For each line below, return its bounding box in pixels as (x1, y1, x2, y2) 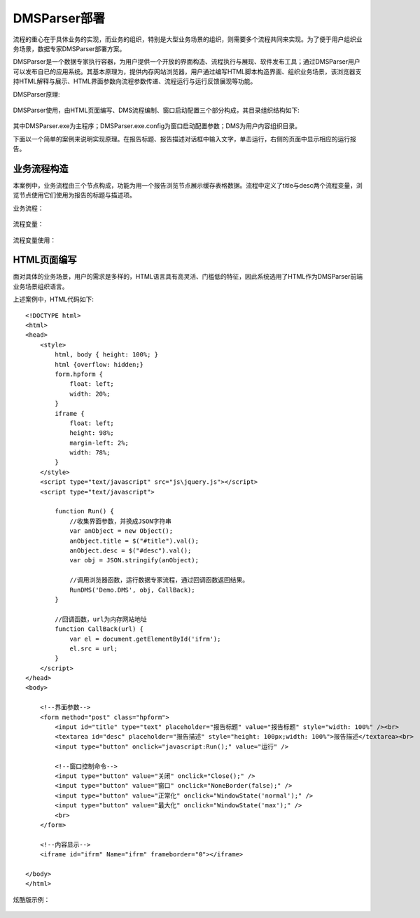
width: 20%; (69, 389, 111, 398)
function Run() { (55, 508, 115, 515)
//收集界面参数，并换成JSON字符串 (69, 517, 171, 525)
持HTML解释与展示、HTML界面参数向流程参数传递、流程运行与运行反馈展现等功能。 (13, 77, 257, 85)
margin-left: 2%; (69, 438, 129, 447)
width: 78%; (69, 449, 111, 457)
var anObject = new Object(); (69, 527, 174, 535)
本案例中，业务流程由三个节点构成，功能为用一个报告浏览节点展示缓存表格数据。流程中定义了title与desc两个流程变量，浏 (13, 181, 363, 189)
